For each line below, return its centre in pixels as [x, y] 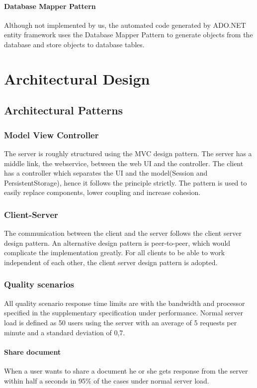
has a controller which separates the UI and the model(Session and [106, 173]
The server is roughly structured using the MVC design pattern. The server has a [128, 153]
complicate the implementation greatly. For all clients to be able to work [115, 252]
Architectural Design [77, 78]
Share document [33, 351]
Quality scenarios [39, 284]
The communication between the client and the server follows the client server [123, 233]
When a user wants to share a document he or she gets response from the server [126, 370]
